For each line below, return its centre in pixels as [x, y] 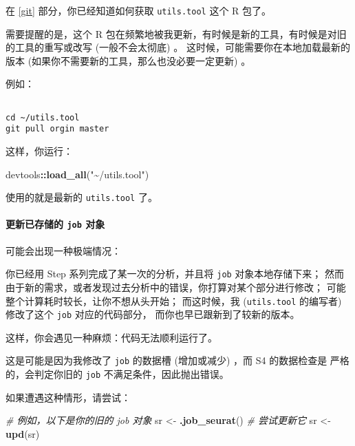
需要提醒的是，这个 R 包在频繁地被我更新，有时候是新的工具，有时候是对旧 [176, 33]
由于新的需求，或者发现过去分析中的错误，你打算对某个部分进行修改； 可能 [176, 287]
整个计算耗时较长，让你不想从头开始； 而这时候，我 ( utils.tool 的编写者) [174, 300]
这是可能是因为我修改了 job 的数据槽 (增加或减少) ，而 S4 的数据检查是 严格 [177, 360]
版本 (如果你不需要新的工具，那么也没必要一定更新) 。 [128, 60]
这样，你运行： [39, 151]
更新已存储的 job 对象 [55, 224]
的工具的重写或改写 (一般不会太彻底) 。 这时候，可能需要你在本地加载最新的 [178, 47]
